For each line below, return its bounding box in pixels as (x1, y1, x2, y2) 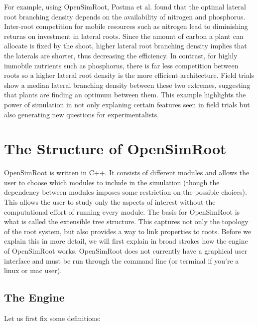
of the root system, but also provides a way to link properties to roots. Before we (4, 226, 252, 236)
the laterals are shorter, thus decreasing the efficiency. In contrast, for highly (4, 50, 238, 60)
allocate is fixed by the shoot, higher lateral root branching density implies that (4, 40, 247, 51)
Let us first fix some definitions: (4, 313, 101, 323)
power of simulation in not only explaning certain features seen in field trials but (4, 99, 250, 109)
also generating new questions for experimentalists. (4, 109, 159, 119)
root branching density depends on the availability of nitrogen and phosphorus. (4, 11, 246, 21)
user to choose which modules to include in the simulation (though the (4, 177, 220, 187)
